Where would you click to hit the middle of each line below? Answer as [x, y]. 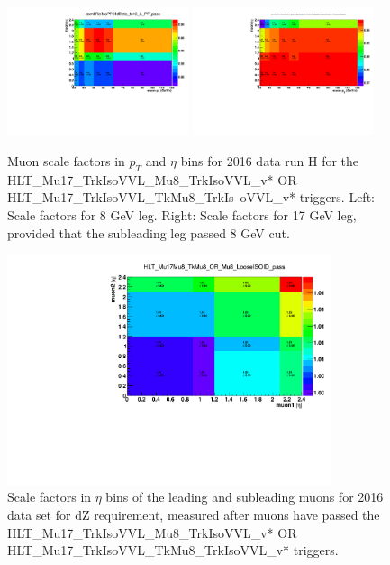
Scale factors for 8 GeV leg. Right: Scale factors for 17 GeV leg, [182, 214]
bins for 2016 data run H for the [270, 160]
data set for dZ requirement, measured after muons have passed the [194, 514]
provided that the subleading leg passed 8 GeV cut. [149, 232]
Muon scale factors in [66, 160]
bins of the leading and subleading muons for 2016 [245, 497]
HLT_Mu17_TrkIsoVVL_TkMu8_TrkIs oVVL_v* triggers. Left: [191, 197]
